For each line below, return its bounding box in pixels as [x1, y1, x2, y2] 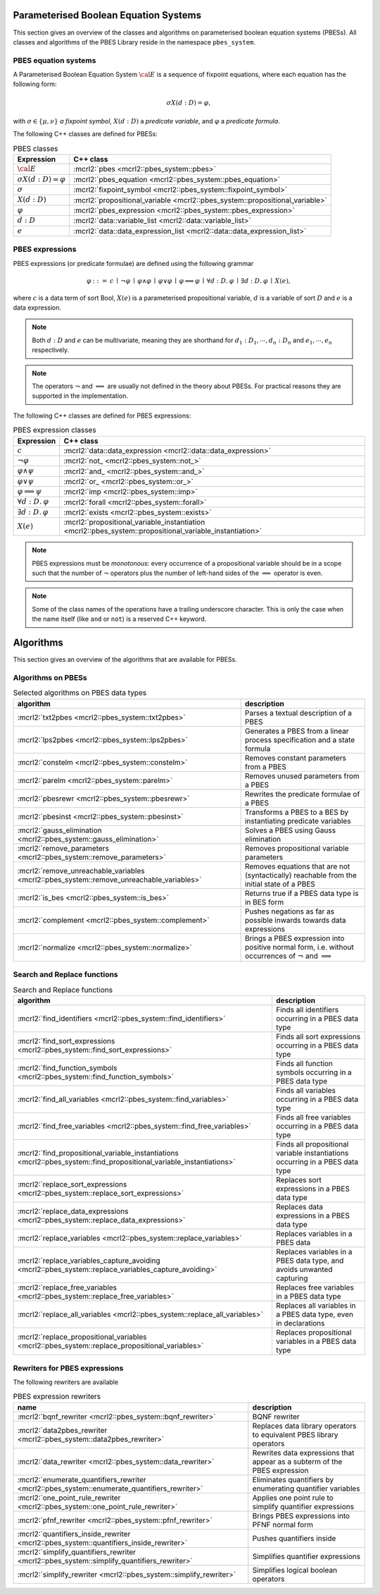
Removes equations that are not [244, 861, 350, 871]
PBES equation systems [13, 55, 96, 65]
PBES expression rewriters [13, 1392, 101, 1402]
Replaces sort [275, 1175, 322, 1185]
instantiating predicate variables [244, 815, 351, 825]
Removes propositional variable [244, 843, 349, 853]
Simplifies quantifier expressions [252, 1551, 361, 1561]
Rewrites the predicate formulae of [244, 789, 360, 799]
